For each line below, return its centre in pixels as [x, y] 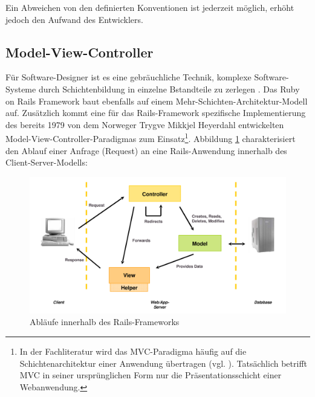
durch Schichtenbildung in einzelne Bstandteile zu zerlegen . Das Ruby [169, 89]
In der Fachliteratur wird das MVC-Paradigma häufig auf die [133, 351]
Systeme [21, 89]
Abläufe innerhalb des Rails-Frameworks [105, 322]
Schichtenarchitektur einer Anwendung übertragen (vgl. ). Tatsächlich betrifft [163, 363]
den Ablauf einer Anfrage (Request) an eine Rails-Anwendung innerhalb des [146, 150]
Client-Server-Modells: [47, 162]
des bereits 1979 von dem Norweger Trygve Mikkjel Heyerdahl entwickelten [145, 124]
